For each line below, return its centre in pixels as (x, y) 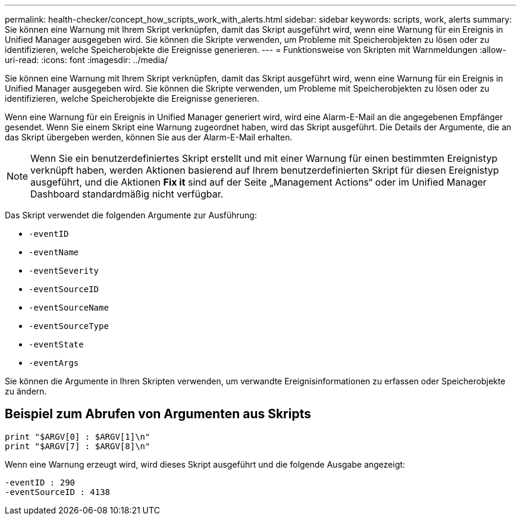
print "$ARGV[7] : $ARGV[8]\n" (78, 446)
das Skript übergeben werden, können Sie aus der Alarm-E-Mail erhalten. (149, 137)
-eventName (54, 252)
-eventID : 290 (40, 482)
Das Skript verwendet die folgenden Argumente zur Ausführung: (131, 215)
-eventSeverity (64, 271)
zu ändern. (26, 391)
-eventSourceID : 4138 (58, 492)
